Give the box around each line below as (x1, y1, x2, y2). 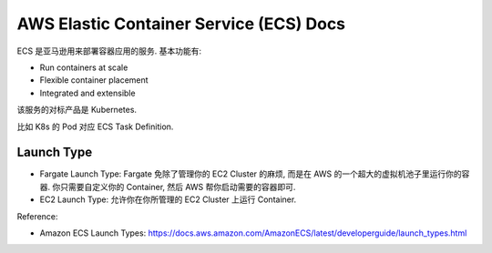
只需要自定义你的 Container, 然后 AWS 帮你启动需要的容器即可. (59, 181, 296, 192)
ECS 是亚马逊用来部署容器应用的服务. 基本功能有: (16, 46, 202, 56)
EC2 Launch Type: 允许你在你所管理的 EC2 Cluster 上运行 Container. (39, 194, 297, 205)
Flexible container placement (39, 75, 149, 86)
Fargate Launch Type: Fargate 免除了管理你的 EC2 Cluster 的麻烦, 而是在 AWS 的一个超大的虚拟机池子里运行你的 (39, 168, 462, 179)
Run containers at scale (39, 62, 128, 73)
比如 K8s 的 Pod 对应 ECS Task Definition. (16, 121, 174, 132)
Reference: (16, 210, 58, 222)
